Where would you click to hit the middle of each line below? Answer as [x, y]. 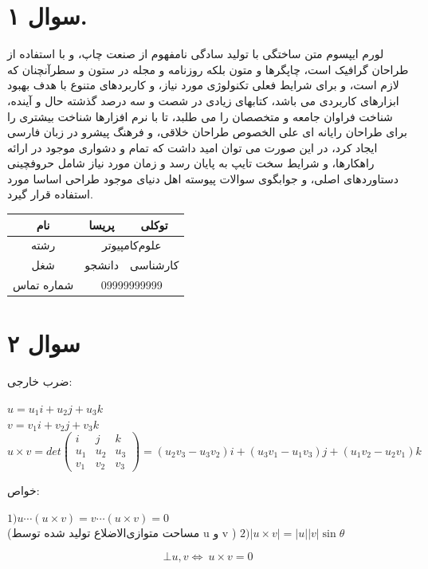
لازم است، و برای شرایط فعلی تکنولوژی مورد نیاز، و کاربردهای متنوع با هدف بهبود [203, 85]
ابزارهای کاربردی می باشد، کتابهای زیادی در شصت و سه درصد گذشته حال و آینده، [203, 100]
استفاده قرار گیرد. [50, 194]
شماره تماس [43, 285]
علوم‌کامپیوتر [132, 245]
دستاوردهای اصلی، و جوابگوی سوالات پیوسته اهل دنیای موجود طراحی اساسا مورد [203, 178]
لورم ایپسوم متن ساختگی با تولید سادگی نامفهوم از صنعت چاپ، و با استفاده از [196, 54]
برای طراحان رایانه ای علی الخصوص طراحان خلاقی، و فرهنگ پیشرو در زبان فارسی [207, 132]
